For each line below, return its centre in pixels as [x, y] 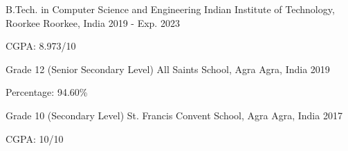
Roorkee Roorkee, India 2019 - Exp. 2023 [93, 22]
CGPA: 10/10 [35, 138]
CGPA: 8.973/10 [41, 46]
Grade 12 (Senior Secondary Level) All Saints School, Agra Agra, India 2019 [168, 69]
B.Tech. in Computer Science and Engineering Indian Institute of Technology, [170, 9]
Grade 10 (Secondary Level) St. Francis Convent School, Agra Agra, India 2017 [174, 115]
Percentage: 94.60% [47, 92]
